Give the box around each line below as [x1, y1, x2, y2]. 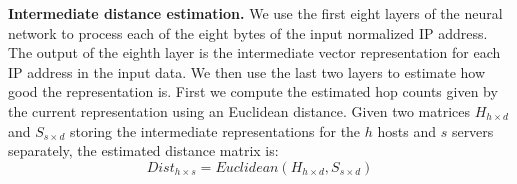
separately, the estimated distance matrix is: [8, 140, 279, 161]
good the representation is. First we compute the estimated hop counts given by [8, 81, 498, 102]
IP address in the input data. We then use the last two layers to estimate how [8, 61, 486, 82]
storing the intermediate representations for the [69, 120, 361, 141]
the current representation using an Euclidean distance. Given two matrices [8, 100, 471, 121]
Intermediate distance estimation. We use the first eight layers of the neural [8, 3, 503, 23]
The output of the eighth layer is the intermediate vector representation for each [8, 42, 501, 63]
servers [451, 120, 494, 141]
